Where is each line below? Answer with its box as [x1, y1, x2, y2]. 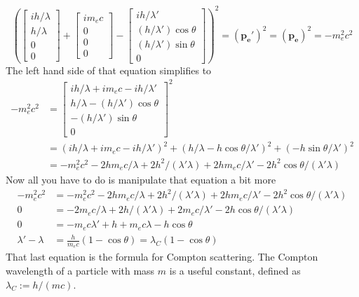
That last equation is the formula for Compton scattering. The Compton [6, 249, 318, 264]
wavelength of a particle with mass [6, 263, 155, 278]
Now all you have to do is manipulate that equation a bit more [6, 172, 276, 186]
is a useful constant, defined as [169, 263, 301, 278]
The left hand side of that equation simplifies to [6, 62, 212, 77]
